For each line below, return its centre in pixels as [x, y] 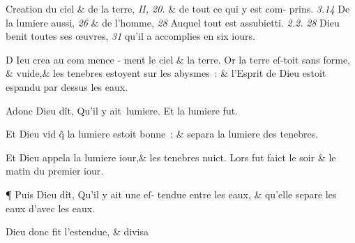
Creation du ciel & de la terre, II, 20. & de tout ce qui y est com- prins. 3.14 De [178, 8]
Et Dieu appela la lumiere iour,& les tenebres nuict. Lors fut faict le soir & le [171, 157]
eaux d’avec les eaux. [51, 208]
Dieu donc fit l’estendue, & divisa [77, 231]
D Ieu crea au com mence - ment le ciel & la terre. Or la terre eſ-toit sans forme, [178, 59]
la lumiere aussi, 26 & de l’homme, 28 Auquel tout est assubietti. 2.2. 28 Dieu [173, 22]
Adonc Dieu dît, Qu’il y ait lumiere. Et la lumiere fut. [122, 110]
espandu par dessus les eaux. [67, 86]
